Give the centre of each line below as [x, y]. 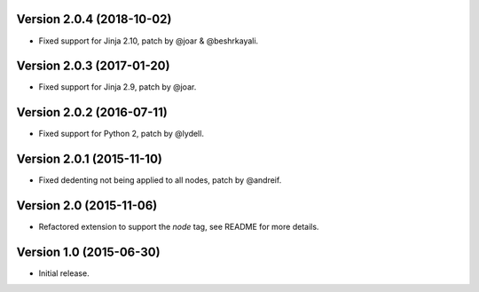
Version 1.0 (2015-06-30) [88, 252]
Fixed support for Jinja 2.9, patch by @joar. [118, 87]
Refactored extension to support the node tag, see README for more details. [179, 227]
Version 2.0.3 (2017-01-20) [93, 66]
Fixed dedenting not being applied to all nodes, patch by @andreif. [160, 180]
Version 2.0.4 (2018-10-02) [94, 19]
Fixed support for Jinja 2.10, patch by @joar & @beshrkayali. [149, 41]
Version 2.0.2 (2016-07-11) [92, 112]
